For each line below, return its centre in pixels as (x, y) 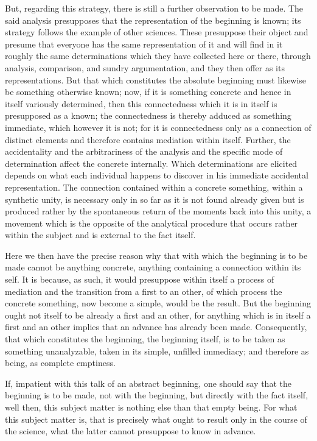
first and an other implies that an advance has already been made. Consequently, (156, 327)
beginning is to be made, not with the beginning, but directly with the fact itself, (157, 395)
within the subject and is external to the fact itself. (100, 235)
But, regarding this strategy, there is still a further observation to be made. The (154, 8)
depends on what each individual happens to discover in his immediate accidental (157, 175)
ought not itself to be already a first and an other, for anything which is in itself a (158, 315)
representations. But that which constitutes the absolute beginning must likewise (156, 79)
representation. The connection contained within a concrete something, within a (154, 187)
